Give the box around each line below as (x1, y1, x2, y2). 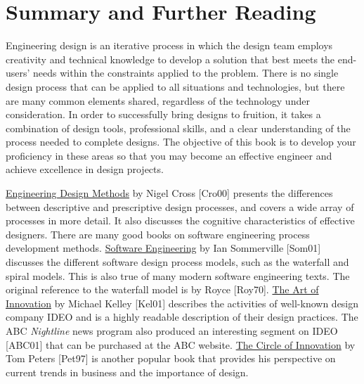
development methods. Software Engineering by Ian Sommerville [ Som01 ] (6, 241, 321, 255)
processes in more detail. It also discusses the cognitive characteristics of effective (6, 213, 355, 228)
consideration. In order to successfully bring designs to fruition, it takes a (6, 107, 321, 122)
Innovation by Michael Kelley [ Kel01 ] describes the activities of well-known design (6, 295, 359, 310)
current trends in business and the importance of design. (6, 364, 249, 379)
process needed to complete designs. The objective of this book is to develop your (6, 134, 356, 149)
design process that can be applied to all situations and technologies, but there (6, 79, 345, 94)
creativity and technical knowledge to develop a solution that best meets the (6, 51, 335, 66)
